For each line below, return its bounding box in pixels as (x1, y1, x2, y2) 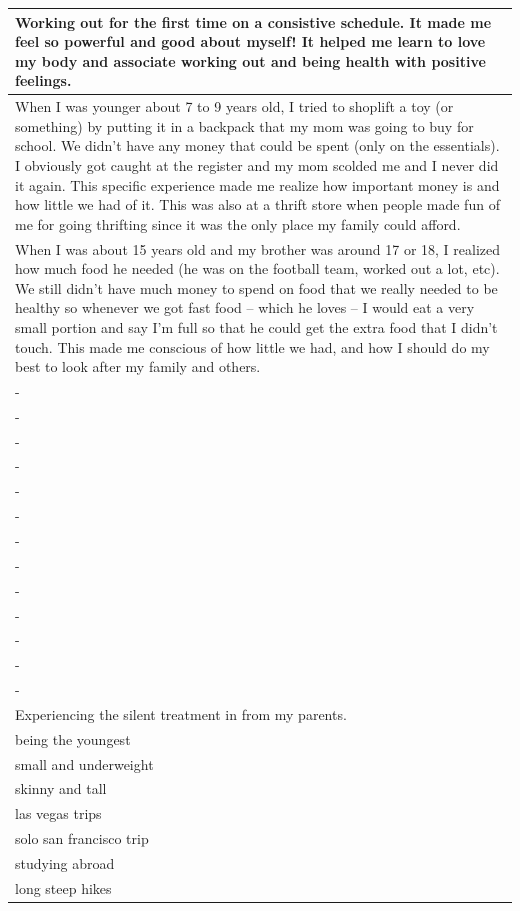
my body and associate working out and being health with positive (15, 50, 486, 71)
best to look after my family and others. (15, 356, 261, 377)
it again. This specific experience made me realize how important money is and (15, 174, 500, 195)
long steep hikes (15, 877, 112, 898)
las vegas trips (15, 803, 102, 824)
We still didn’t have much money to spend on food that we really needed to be (15, 277, 498, 298)
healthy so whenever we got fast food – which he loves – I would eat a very (15, 297, 475, 318)
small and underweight (15, 753, 154, 774)
